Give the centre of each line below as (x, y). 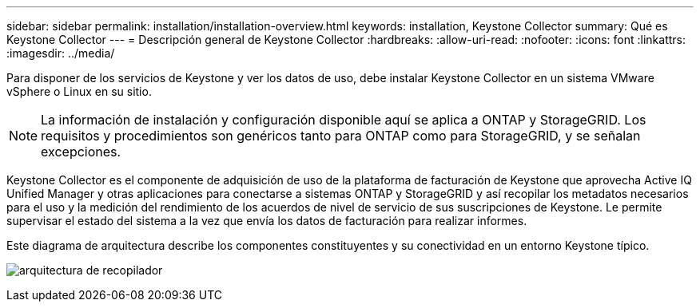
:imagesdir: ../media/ (61, 53)
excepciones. (81, 152)
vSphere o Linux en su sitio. (79, 91)
